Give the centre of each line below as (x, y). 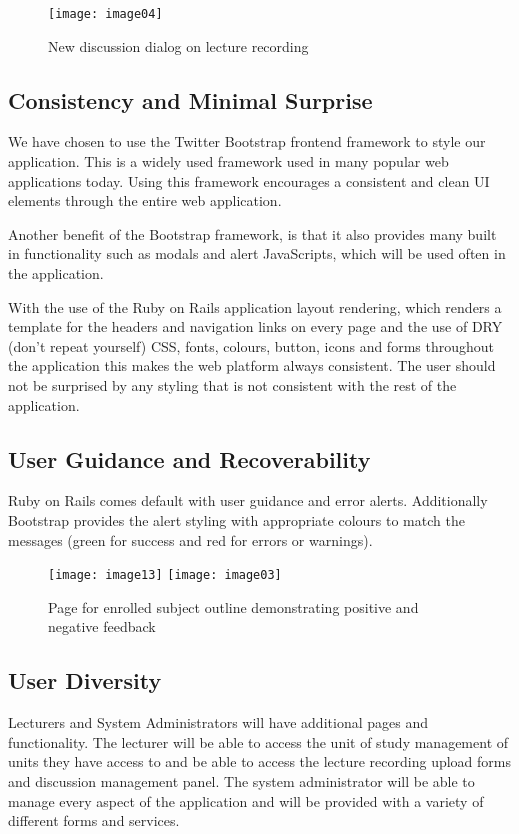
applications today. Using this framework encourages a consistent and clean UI (249, 180)
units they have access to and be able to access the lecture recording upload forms (260, 761)
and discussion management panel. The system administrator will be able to (241, 780)
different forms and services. (94, 820)
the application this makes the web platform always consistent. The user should (252, 365)
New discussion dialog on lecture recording (178, 45)
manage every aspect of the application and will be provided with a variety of (246, 800)
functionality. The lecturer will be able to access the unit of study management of (258, 741)
